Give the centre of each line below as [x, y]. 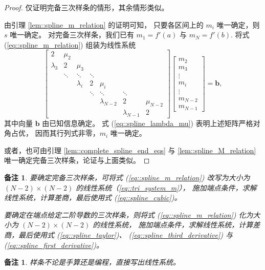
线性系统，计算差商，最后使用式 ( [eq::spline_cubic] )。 [93, 198]
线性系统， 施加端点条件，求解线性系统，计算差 [180, 225]
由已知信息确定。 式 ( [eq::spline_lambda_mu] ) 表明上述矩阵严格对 [151, 123]
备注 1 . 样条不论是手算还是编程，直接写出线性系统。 [92, 262]
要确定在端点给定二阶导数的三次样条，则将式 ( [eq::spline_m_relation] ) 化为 [129, 214]
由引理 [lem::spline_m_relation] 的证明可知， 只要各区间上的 [104, 24]
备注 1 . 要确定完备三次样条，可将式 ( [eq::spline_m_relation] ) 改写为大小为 [127, 177]
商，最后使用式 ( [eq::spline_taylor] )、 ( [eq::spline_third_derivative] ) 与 [118, 234]
